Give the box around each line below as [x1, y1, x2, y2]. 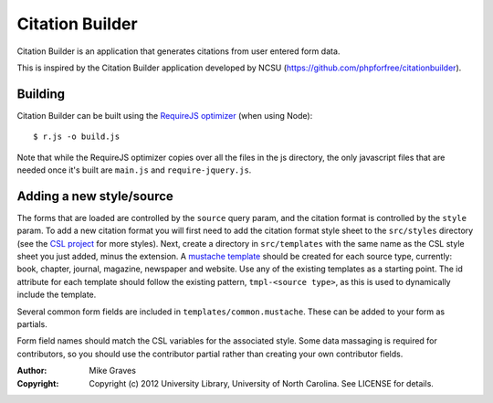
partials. [16, 319, 47, 330]
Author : [16, 366, 47, 376]
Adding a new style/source [16, 188, 173, 204]
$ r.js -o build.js [33, 132, 121, 142]
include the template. [16, 289, 97, 301]
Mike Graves [89, 366, 137, 376]
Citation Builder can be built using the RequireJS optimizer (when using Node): [16, 110, 313, 121]
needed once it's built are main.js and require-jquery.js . [16, 164, 252, 175]
